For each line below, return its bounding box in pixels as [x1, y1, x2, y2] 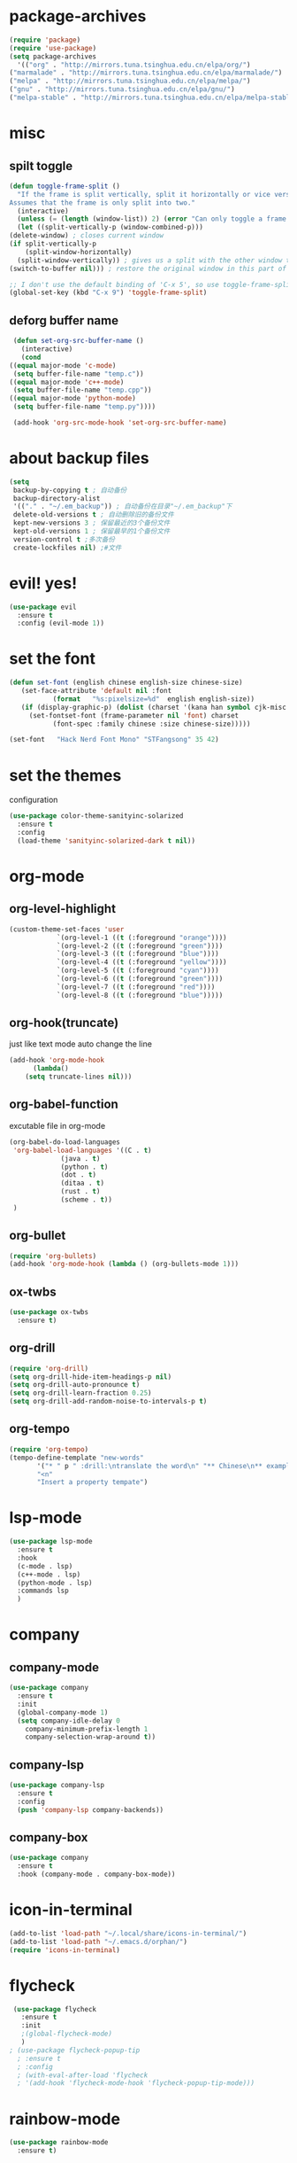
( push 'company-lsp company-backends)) [17, 1805, 164, 1814]
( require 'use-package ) [9, 43, 97, 52]
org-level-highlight [9, 901, 117, 916]
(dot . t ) [60, 1171, 97, 1179]
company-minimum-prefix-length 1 [25, 1724, 148, 1733]
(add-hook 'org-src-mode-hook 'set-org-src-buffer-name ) [12, 418, 227, 427]
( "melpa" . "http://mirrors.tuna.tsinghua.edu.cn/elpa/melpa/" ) [9, 77, 251, 86]
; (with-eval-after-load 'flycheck [17, 2071, 148, 2080]
